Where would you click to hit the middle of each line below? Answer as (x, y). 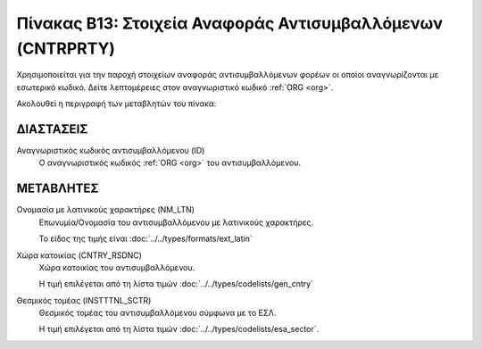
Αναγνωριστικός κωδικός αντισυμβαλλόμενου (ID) (111, 151)
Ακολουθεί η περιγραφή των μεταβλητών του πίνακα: (116, 104)
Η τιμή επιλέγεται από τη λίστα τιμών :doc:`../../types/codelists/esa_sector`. (179, 329)
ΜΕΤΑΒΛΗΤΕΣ (58, 189)
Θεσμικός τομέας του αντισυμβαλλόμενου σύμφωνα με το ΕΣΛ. (158, 313)
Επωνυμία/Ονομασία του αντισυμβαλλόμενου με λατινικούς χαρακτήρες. (176, 222)
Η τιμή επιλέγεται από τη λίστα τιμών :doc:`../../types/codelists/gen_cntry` (176, 284)
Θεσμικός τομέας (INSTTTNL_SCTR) (84, 300)
